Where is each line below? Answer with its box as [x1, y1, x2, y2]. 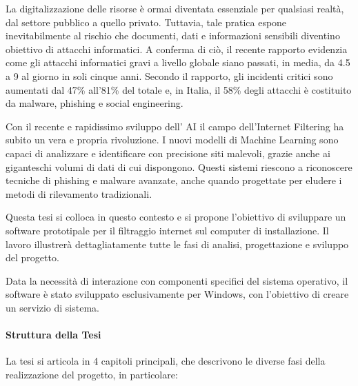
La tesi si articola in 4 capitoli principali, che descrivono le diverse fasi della [6, 354, 326, 368]
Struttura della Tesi [6, 327, 101, 342]
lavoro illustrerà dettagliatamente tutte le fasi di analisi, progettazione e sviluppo [6, 236, 349, 251]
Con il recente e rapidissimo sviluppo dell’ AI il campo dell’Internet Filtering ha [6, 119, 344, 133]
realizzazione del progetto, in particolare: [6, 367, 178, 381]
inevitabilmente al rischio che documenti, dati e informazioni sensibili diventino [6, 28, 340, 43]
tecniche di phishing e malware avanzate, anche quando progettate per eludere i [6, 173, 342, 187]
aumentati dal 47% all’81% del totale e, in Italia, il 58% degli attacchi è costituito [6, 82, 352, 96]
